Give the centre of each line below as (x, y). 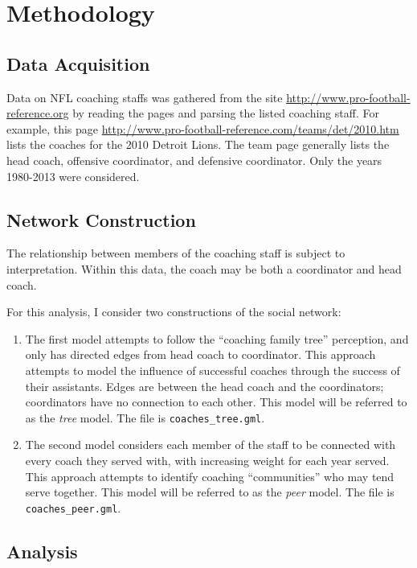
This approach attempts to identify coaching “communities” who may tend (210, 476)
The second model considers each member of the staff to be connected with (211, 445)
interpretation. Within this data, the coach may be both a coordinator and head (204, 268)
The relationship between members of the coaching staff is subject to (176, 253)
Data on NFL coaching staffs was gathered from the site (145, 97)
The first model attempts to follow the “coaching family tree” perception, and (217, 338)
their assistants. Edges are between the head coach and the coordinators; (204, 386)
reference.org (38, 113)
